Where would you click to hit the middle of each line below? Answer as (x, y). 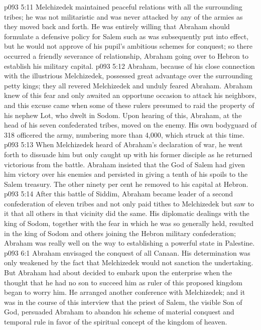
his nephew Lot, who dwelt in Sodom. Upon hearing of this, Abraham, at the (123, 115)
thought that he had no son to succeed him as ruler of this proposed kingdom (123, 282)
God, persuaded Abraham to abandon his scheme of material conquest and (119, 312)
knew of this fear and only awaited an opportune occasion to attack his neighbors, (130, 95)
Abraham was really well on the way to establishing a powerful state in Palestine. (129, 243)
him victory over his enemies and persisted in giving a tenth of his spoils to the (126, 174)
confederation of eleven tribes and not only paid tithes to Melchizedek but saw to (129, 203)
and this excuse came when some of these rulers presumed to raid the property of (129, 105)
